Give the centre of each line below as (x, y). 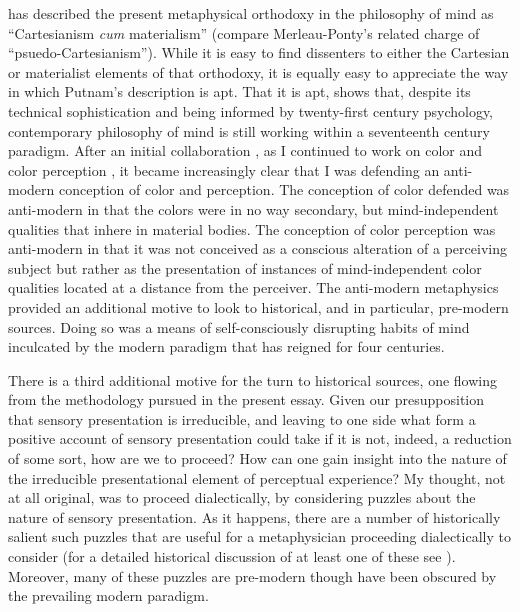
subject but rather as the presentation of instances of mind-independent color (245, 267)
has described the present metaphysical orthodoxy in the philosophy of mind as (251, 13)
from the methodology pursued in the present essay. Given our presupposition (246, 399)
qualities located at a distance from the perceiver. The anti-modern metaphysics (253, 287)
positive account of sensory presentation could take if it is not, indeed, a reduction (260, 438)
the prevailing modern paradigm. (108, 595)
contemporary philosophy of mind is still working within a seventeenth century (249, 130)
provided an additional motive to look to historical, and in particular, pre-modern (258, 306)
